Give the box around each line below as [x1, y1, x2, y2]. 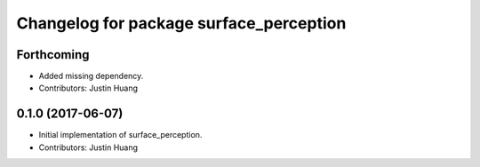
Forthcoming [16, 47, 90, 62]
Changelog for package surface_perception [16, 13, 347, 33]
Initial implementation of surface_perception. [38, 130, 203, 140]
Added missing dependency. [38, 71, 144, 82]
